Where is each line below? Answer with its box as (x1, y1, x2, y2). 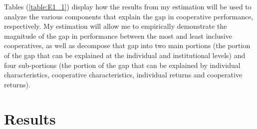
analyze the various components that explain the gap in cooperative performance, (4, 11, 254, 21)
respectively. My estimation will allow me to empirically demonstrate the (4, 21, 227, 31)
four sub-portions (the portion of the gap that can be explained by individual (4, 60, 241, 70)
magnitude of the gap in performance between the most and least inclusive (4, 30, 232, 41)
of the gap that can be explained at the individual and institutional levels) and (4, 50, 246, 60)
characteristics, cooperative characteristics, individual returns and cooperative (4, 69, 243, 80)
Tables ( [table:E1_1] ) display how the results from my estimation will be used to (4, 1, 252, 11)
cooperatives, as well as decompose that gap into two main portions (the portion (4, 40, 251, 51)
